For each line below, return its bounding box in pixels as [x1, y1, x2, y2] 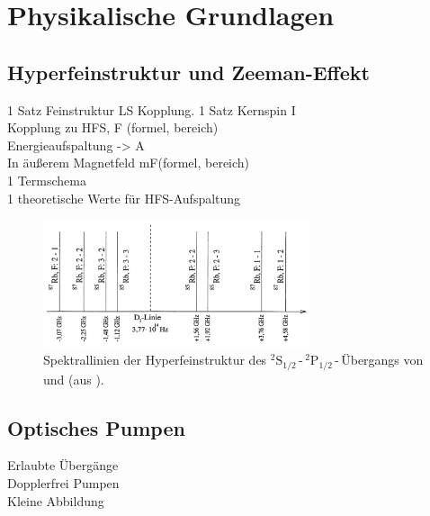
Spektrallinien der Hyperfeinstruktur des [43, 350, 267, 369]
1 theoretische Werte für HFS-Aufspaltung [7, 188, 241, 207]
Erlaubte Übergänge [7, 456, 119, 475]
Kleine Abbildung [7, 491, 104, 510]
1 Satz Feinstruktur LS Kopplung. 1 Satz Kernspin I [7, 100, 296, 119]
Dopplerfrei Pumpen [7, 474, 120, 493]
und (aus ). [43, 369, 104, 388]
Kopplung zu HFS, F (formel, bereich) [7, 118, 219, 137]
